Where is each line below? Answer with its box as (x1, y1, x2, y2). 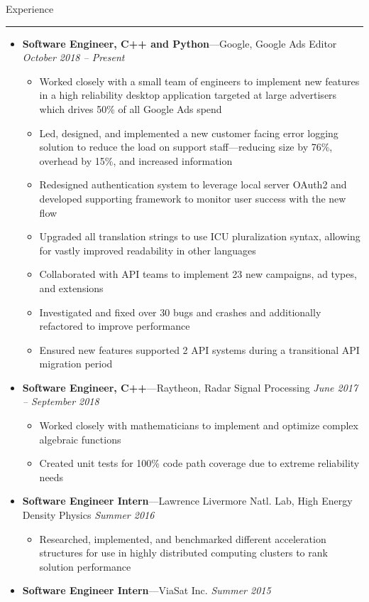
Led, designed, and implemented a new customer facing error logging (39, 125, 338, 140)
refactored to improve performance (39, 318, 190, 333)
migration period (39, 356, 113, 371)
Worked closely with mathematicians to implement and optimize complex (39, 418, 358, 433)
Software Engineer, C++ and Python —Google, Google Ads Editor (22, 36, 337, 50)
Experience (6, 1, 54, 16)
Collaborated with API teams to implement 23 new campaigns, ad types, (39, 267, 357, 281)
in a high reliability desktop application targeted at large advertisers (39, 87, 337, 102)
